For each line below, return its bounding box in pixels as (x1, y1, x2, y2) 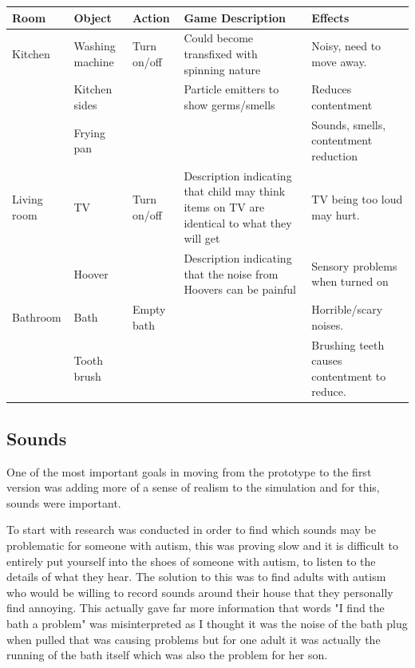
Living (12, 191, 43, 208)
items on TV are (184, 199, 265, 215)
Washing (73, 38, 116, 54)
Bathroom (12, 308, 61, 325)
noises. (311, 316, 344, 333)
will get (184, 230, 220, 247)
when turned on (311, 273, 389, 290)
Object (73, 9, 112, 26)
